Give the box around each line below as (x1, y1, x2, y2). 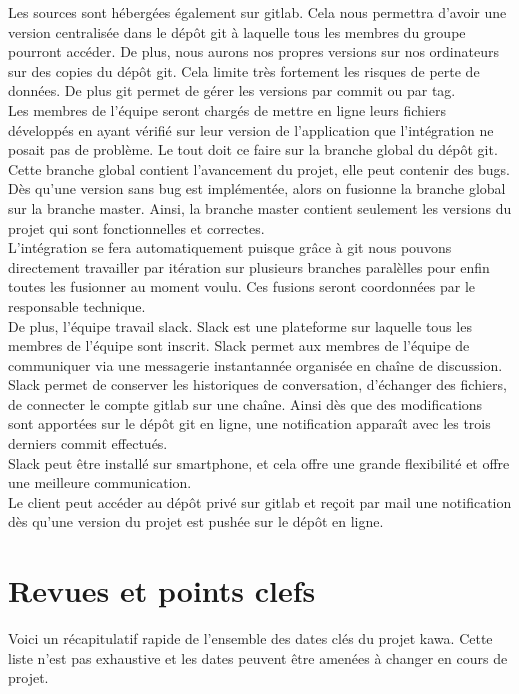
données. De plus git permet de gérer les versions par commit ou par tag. (8, 80, 456, 101)
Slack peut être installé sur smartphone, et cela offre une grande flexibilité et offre (8, 452, 510, 473)
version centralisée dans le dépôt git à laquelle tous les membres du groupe (8, 21, 466, 42)
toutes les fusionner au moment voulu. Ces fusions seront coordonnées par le (8, 276, 476, 297)
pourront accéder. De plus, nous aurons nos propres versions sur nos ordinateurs (8, 41, 499, 62)
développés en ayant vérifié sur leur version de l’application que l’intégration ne (8, 119, 494, 140)
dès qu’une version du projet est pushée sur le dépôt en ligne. (8, 511, 384, 532)
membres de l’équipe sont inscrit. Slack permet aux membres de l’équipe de (8, 335, 470, 356)
